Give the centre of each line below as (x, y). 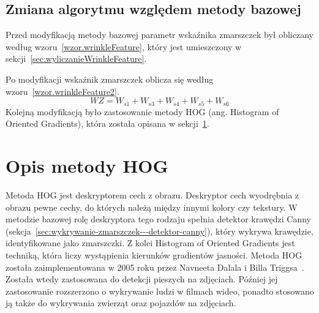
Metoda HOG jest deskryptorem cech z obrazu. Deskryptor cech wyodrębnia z (152, 194)
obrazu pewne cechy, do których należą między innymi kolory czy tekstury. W (152, 207)
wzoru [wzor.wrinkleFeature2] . (62, 91)
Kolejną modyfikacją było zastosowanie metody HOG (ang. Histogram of (142, 111)
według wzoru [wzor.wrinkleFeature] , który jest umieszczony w (124, 46)
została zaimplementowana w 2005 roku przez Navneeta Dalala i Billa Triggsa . (155, 267)
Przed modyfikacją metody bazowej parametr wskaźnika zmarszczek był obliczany (159, 35)
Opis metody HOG (87, 165)
